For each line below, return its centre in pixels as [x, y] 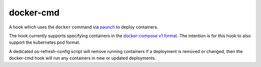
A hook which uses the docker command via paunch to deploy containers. [84, 27]
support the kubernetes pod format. [45, 42]
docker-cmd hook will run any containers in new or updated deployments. [83, 58]
